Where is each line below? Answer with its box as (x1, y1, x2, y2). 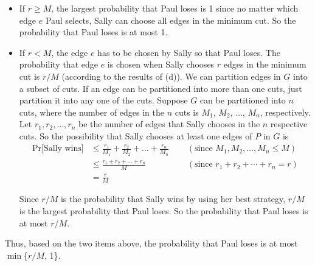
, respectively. (260, 105, 311, 118)
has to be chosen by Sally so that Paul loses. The (97, 46, 280, 58)
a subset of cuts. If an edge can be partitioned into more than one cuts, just (19, 82, 302, 94)
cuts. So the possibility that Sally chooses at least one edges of (19, 129, 252, 142)
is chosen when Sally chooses (107, 58, 215, 71)
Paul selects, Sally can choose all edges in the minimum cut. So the (45, 13, 296, 26)
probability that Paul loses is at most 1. (19, 26, 168, 38)
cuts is (175, 105, 199, 118)
